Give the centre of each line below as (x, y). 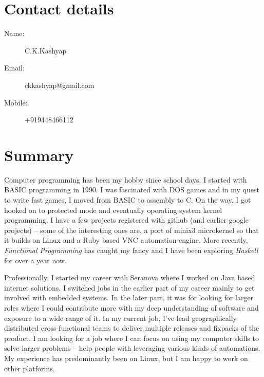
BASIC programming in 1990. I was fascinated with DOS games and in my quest (132, 190)
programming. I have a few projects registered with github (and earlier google (127, 220)
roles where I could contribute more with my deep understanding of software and (131, 307)
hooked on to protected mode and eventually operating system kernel (113, 210)
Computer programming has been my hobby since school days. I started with (126, 179)
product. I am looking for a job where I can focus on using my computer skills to (131, 338)
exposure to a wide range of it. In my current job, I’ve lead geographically (120, 318)
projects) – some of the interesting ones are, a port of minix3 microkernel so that (131, 230)
